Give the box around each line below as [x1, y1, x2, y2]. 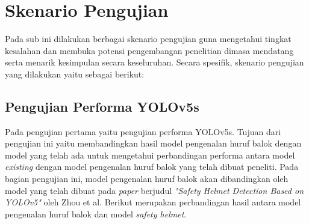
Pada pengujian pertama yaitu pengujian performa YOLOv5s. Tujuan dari [5, 125, 281, 138]
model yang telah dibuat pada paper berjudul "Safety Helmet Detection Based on [5, 184, 304, 196]
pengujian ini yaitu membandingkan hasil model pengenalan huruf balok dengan [5, 137, 302, 150]
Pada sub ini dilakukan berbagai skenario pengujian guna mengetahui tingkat [5, 32, 292, 45]
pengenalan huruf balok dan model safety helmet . [5, 207, 187, 220]
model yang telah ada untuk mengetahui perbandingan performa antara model [5, 148, 295, 161]
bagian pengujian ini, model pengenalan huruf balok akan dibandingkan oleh [5, 172, 289, 185]
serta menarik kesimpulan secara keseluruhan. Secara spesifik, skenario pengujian [5, 56, 304, 68]
